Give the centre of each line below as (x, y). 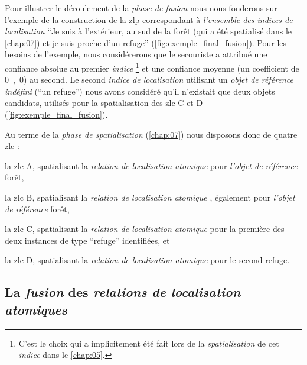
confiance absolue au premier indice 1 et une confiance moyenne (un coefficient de (152, 67)
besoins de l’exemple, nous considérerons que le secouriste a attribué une (136, 54)
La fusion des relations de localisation (123, 292)
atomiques (36, 309)
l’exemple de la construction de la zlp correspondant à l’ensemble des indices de (149, 19)
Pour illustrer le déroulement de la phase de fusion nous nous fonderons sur (141, 8)
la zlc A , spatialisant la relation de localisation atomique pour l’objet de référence (151, 165)
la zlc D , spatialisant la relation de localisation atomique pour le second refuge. (147, 260)
